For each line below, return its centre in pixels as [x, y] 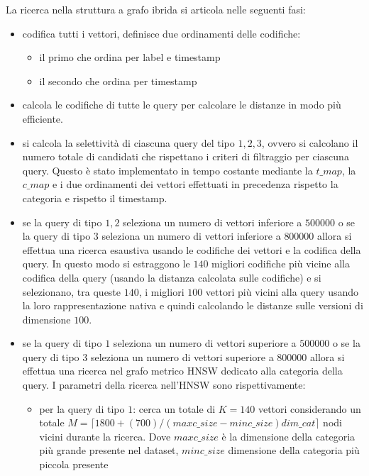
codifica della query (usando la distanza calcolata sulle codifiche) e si [172, 277]
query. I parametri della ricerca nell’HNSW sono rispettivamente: [164, 385]
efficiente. [43, 118]
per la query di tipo [82, 408]
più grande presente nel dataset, [109, 450]
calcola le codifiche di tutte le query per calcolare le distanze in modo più [182, 105]
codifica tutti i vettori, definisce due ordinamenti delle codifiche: [161, 33]
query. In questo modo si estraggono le [106, 264]
